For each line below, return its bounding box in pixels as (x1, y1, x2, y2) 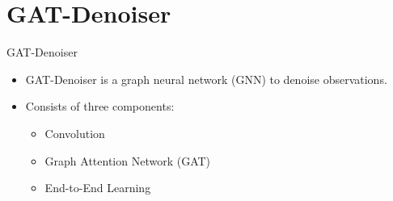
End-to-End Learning (44, 179, 151, 196)
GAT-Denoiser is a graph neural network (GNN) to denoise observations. (25, 70, 387, 87)
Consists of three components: (25, 98, 175, 115)
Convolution (44, 124, 105, 141)
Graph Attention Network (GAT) (44, 152, 211, 169)
